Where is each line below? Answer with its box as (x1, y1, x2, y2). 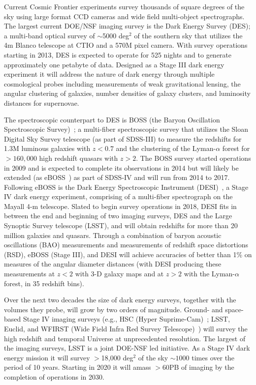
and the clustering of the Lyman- (116, 143, 216, 153)
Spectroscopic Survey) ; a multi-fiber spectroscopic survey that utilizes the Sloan (4, 124, 249, 134)
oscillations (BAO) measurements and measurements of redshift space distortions (4, 239, 249, 250)
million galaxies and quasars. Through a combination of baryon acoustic (4, 230, 222, 240)
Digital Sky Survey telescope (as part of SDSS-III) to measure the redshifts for (4, 133, 242, 144)
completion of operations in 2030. (4, 371, 104, 382)
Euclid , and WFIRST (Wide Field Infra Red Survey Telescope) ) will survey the (4, 324, 248, 333)
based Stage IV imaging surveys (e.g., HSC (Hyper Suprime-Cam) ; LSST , (4, 314, 230, 324)
